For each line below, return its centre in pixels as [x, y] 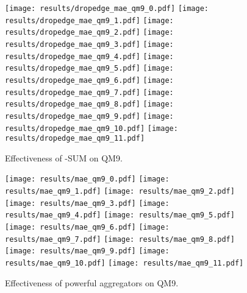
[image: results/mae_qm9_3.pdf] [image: [87, 203]
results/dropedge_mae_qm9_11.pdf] [75, 139]
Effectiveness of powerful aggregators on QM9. [92, 282]
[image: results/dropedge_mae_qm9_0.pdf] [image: [107, 9]
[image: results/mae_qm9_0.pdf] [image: [87, 179]
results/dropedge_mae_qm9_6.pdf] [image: [89, 80]
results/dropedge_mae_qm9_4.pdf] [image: [89, 56]
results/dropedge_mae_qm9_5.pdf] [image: [89, 69]
